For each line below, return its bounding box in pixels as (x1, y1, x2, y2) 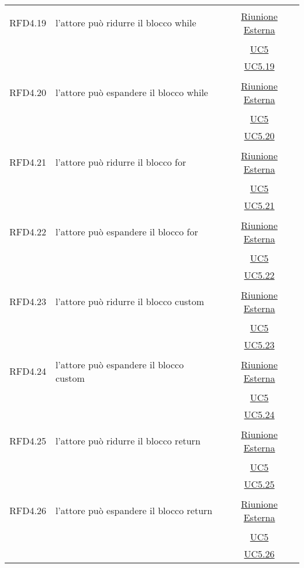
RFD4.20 (9, 85, 46, 99)
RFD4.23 (9, 295, 46, 308)
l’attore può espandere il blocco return (55, 504, 213, 517)
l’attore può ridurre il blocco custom (55, 295, 204, 308)
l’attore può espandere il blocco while (55, 85, 208, 99)
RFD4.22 (9, 225, 46, 238)
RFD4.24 (9, 364, 46, 378)
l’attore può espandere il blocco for (55, 225, 198, 238)
